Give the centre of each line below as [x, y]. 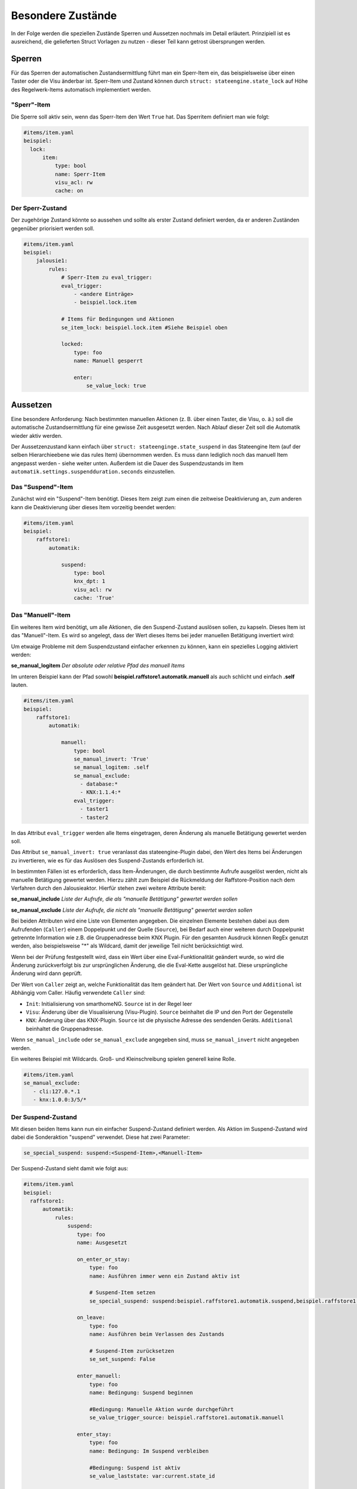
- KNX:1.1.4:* [101, 792]
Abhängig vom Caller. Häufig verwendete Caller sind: [78, 993]
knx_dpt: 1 [89, 581]
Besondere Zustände [64, 15]
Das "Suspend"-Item [42, 487]
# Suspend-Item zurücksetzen [132, 1351]
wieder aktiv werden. [37, 435]
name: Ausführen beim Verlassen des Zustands [157, 1334]
